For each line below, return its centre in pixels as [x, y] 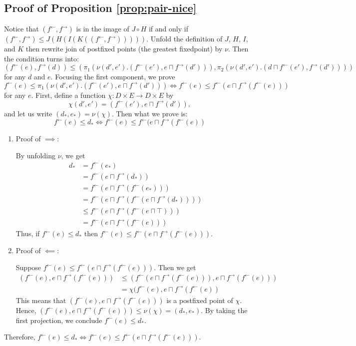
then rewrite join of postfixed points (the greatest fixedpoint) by [124, 49]
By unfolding [35, 155]
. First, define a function [68, 95]
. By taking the [224, 310]
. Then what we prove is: [150, 113]
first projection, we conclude [59, 320]
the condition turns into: [41, 58]
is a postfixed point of [200, 300]
